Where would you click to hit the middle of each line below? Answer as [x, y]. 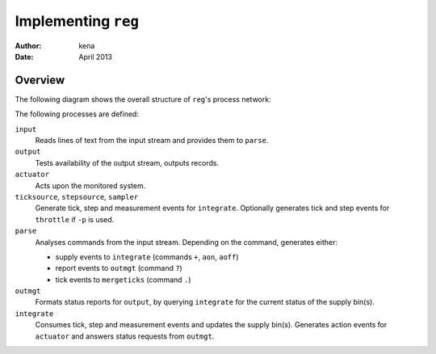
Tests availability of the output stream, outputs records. [127, 162]
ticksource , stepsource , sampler [77, 196]
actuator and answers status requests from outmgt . [125, 336]
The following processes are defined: [77, 114]
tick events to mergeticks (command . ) [123, 280]
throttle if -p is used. [75, 219]
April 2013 [96, 57]
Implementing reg [77, 21]
